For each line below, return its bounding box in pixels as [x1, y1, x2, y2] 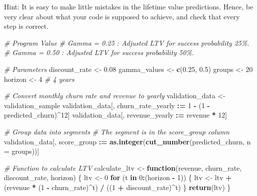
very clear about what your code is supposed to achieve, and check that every [4, 11, 240, 21]
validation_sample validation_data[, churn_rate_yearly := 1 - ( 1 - [4, 100, 210, 110]
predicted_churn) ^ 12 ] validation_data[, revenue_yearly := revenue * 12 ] [4, 110, 227, 120]
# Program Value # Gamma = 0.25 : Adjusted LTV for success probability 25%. [4, 37, 250, 48]
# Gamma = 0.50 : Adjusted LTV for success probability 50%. [4, 47, 194, 58]
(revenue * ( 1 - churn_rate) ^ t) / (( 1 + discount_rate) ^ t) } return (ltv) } [4, 182, 231, 192]
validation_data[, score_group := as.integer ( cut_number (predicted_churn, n [4, 136, 251, 146]
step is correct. [4, 21, 49, 31]
